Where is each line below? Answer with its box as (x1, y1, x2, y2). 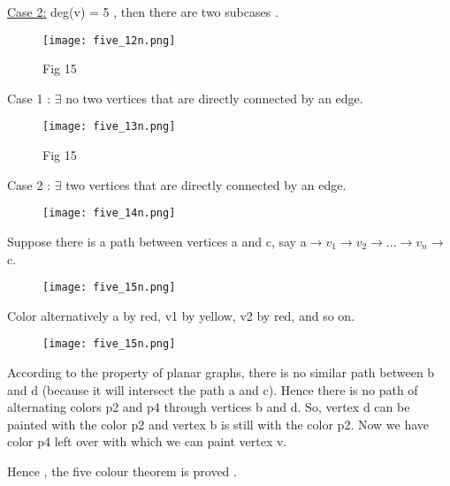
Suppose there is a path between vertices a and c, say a (7, 232, 307, 250)
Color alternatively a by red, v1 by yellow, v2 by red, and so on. (7, 306, 355, 324)
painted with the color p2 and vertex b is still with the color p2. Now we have (7, 414, 430, 433)
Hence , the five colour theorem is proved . (7, 462, 237, 480)
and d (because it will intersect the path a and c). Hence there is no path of (7, 380, 418, 399)
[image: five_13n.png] (42, 120, 176, 133)
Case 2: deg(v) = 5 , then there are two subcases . (7, 3, 278, 20)
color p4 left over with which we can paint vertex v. (7, 432, 287, 451)
